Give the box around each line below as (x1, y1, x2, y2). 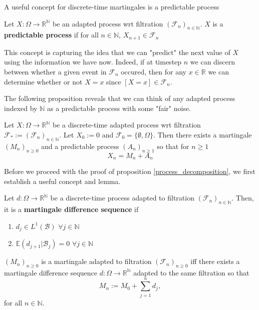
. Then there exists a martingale (153, 129, 252, 139)
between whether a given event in (4, 66, 107, 77)
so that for (157, 140, 189, 151)
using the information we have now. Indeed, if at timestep (4, 56, 182, 67)
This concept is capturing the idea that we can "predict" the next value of (4, 46, 230, 57)
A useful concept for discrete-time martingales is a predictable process (4, 1, 219, 11)
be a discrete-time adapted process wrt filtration (52, 119, 201, 130)
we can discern (190, 56, 235, 67)
